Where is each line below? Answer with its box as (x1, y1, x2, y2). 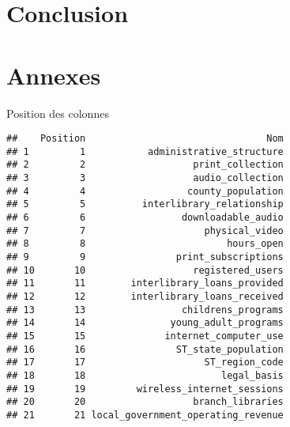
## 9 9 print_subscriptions (6, 251, 284, 263)
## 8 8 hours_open (6, 238, 284, 250)
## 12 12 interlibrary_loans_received (6, 290, 284, 302)
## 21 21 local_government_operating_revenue (6, 409, 284, 421)
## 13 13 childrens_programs (6, 304, 284, 316)
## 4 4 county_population (6, 185, 284, 197)
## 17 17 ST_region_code (6, 357, 284, 368)
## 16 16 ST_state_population (6, 343, 284, 355)
